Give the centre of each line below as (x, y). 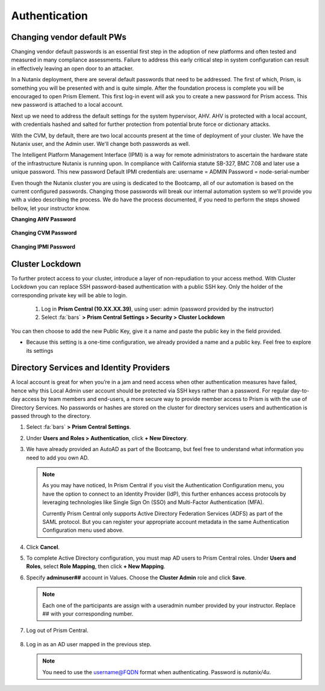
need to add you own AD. (58, 458)
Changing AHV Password (44, 219)
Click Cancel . (43, 547)
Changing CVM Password (44, 233)
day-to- (300, 390)
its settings (40, 350)
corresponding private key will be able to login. (69, 295)
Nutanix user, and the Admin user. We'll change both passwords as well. (101, 144)
